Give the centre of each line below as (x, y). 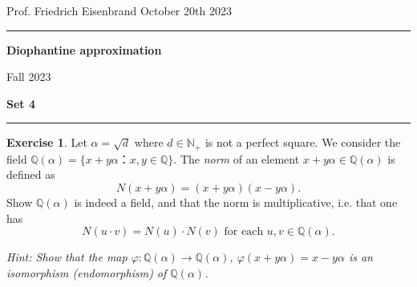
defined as (31, 174)
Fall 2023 (29, 77)
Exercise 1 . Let (47, 142)
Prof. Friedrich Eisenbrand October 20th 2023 (119, 10)
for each (244, 232)
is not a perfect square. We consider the (303, 142)
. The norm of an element (237, 158)
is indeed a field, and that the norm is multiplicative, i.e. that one (236, 202)
